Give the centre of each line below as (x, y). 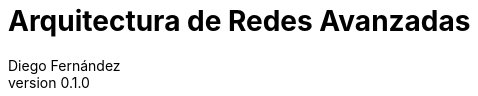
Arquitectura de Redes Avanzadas (239, 21)
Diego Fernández (64, 65)
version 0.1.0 (49, 82)
